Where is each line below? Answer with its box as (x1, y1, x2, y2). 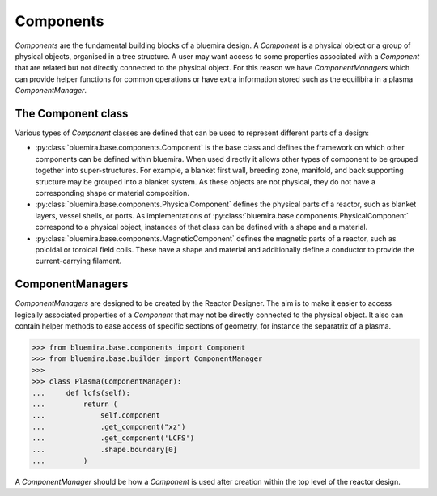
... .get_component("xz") (32, 422, 186, 431)
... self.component (32, 411, 161, 420)
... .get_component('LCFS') (32, 434, 194, 443)
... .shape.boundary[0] (32, 445, 178, 454)
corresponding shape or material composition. (35, 188, 190, 197)
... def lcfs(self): (32, 388, 131, 397)
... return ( (32, 399, 118, 409)
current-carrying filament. (35, 256, 122, 266)
